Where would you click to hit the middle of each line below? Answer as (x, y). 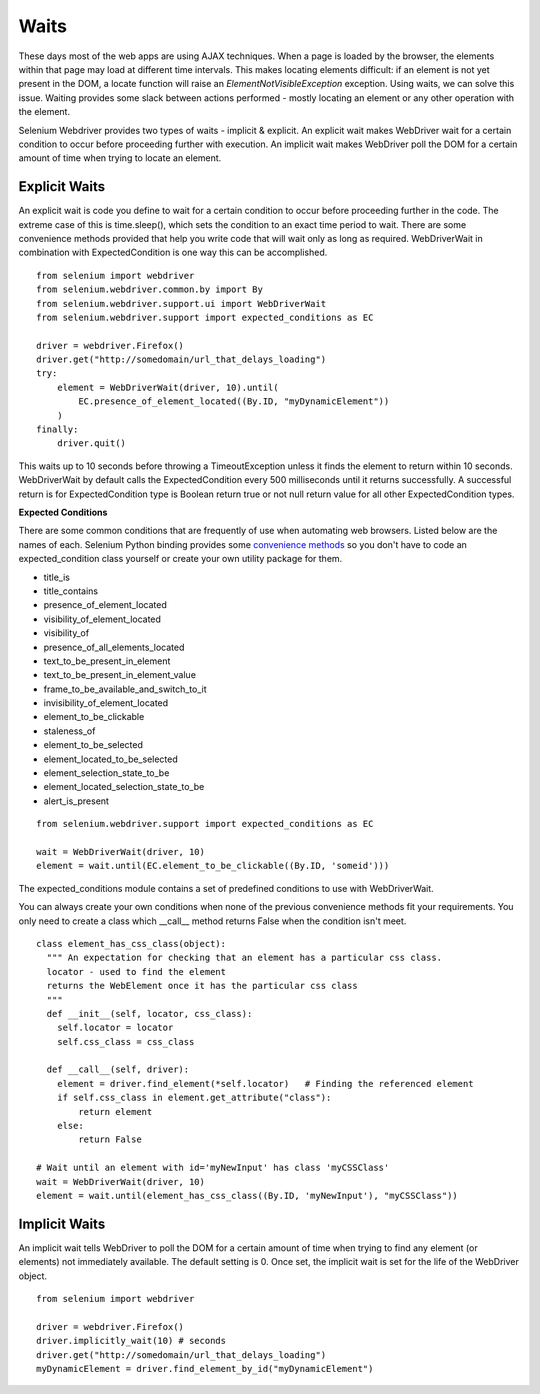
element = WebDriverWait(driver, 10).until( (167, 387)
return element (115, 1111)
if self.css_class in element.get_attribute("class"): (194, 1098)
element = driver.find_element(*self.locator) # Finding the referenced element (265, 1083)
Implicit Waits (62, 1223)
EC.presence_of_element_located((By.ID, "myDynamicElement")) (234, 401)
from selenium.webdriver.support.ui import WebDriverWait (181, 303)
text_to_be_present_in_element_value (120, 675)
